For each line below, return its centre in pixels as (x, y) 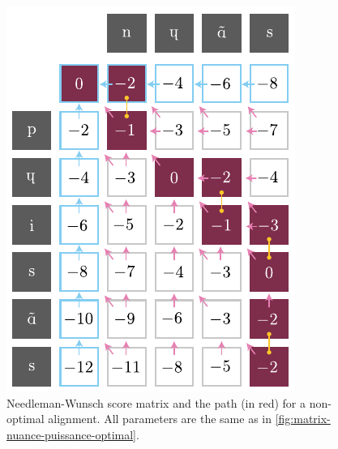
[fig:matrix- (303, 419)
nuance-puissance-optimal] (71, 434)
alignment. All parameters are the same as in (160, 419)
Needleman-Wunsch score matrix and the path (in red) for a (156, 402)
